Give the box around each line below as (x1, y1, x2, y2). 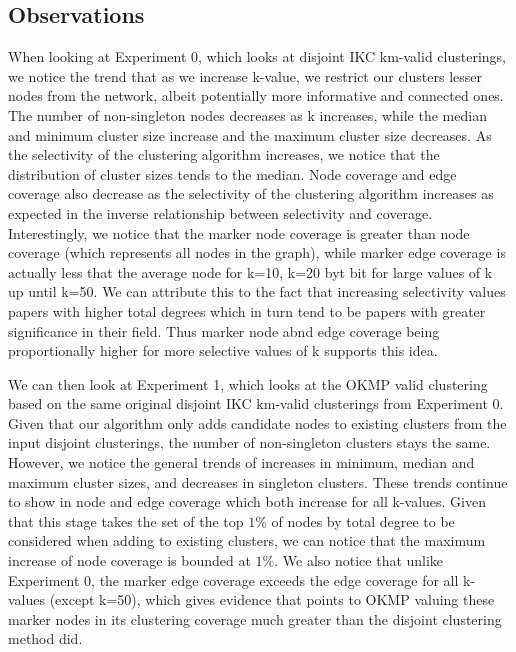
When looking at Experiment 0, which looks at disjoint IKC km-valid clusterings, (8, 46, 506, 67)
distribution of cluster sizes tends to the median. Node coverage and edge (8, 163, 457, 184)
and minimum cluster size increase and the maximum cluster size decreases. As (8, 124, 492, 145)
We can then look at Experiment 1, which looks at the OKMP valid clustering (8, 373, 488, 394)
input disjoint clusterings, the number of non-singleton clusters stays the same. (8, 432, 491, 453)
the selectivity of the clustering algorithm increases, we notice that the (8, 144, 440, 165)
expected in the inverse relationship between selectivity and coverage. (8, 202, 433, 223)
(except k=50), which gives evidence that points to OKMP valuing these (49, 589, 495, 610)
